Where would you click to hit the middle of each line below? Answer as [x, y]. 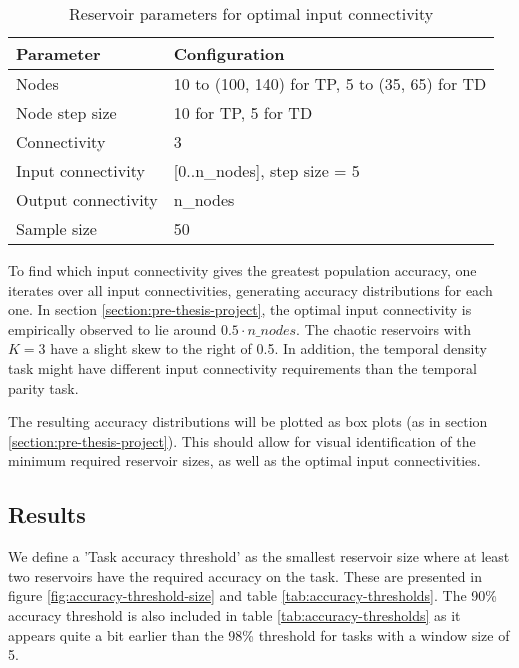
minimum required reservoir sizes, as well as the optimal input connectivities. [244, 460]
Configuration [229, 53]
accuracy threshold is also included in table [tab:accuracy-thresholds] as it [234, 614]
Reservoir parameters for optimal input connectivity [251, 13]
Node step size [66, 112]
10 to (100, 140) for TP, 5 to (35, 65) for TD [330, 83]
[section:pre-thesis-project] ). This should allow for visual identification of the [242, 440]
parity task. [43, 387]
